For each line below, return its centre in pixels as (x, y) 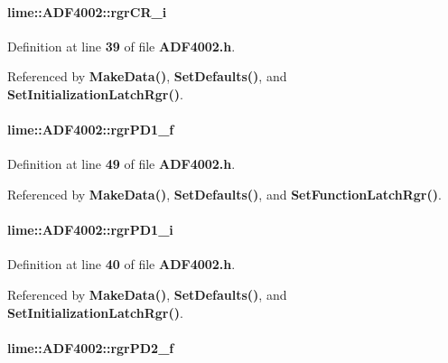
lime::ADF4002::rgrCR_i (87, 11)
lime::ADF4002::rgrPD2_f (91, 347)
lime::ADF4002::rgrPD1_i (90, 230)
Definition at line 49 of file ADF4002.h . (121, 164)
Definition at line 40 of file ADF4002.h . (121, 264)
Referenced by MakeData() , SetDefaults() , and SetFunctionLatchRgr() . (224, 194)
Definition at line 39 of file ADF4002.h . (121, 46)
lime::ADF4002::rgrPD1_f (91, 130)
